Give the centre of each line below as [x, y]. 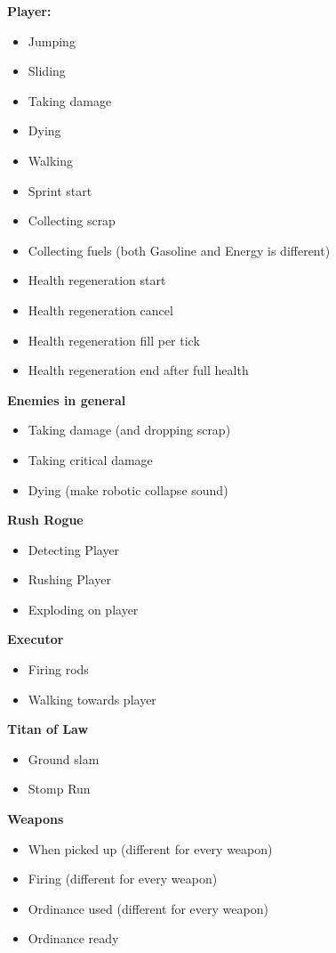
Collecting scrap [72, 220]
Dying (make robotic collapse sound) [128, 489]
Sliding [47, 71]
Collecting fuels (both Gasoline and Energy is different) [179, 250]
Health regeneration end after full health [138, 370]
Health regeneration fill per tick [114, 340]
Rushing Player [69, 579]
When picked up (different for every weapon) [150, 848]
